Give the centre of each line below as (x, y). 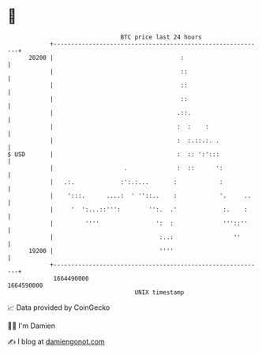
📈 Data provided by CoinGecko (59, 307)
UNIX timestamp (159, 292)
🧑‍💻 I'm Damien (32, 326)
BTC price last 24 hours (161, 37)
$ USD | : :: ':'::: (114, 154)
